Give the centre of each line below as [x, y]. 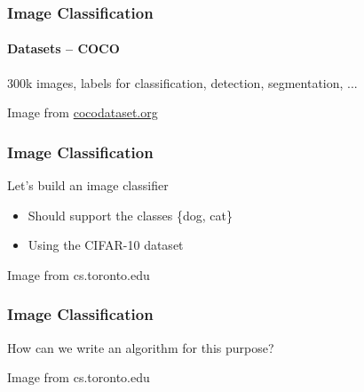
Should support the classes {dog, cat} [130, 215]
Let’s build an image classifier [88, 185]
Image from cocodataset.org [83, 112]
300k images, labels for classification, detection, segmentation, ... [182, 82]
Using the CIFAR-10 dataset [106, 245]
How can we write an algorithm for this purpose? [141, 347]
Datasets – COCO [63, 48]
